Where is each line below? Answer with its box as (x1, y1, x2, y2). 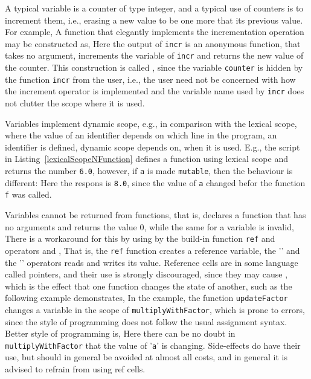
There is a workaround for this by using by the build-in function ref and (5, 232, 275, 245)
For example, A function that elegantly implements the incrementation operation (5, 25, 304, 38)
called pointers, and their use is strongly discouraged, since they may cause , (5, 268, 288, 280)
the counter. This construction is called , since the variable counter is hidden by (5, 61, 303, 74)
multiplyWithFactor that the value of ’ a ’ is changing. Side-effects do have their (5, 339, 301, 351)
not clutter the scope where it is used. (5, 97, 145, 109)
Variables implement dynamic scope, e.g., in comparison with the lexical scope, (5, 117, 297, 129)
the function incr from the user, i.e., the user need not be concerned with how (5, 73, 296, 85)
